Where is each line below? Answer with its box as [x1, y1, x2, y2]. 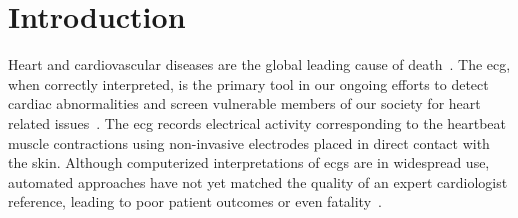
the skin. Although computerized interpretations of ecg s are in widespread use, [8, 152, 490, 173]
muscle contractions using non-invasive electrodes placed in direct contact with [8, 132, 490, 153]
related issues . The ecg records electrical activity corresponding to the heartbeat [8, 112, 507, 133]
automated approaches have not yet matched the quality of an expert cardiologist [8, 171, 508, 192]
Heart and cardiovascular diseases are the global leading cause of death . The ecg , [8, 54, 511, 75]
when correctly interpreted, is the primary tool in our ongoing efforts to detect [8, 73, 489, 94]
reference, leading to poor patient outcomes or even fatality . [8, 191, 382, 212]
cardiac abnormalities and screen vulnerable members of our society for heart [8, 93, 481, 114]
